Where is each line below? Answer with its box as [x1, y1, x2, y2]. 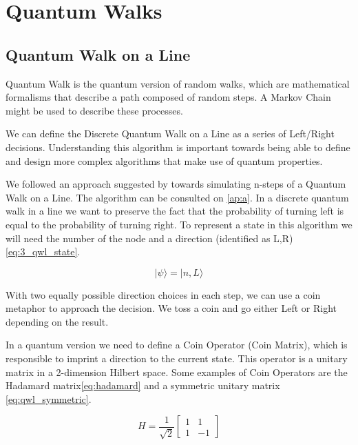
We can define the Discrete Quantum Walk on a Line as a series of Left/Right [6, 126, 335, 141]
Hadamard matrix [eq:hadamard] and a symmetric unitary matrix [6, 378, 280, 393]
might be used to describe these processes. [6, 103, 183, 117]
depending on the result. [6, 314, 109, 328]
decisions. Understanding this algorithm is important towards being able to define [6, 139, 350, 154]
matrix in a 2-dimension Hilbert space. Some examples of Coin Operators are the [6, 364, 348, 379]
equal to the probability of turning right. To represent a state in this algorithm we [6, 217, 352, 231]
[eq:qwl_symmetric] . [6, 391, 92, 406]
